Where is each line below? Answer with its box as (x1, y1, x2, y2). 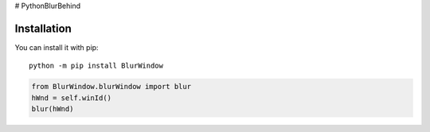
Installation (14, 21, 72, 35)
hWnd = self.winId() (31, 93, 111, 103)
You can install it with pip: (14, 42, 99, 52)
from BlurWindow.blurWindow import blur (31, 82, 191, 91)
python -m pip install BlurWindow (29, 61, 163, 71)
